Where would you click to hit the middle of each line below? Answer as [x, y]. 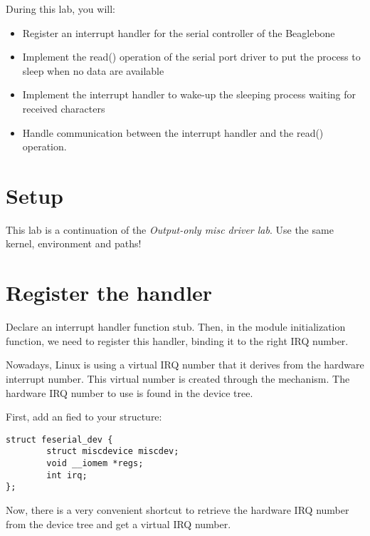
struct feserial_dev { [59, 439]
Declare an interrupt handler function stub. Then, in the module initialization [176, 327]
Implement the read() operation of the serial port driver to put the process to [191, 57]
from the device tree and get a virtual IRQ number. [118, 524]
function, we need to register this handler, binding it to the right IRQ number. [177, 340]
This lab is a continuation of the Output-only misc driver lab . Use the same [170, 229]
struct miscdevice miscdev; [113, 452]
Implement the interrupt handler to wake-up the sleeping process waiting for [189, 94]
